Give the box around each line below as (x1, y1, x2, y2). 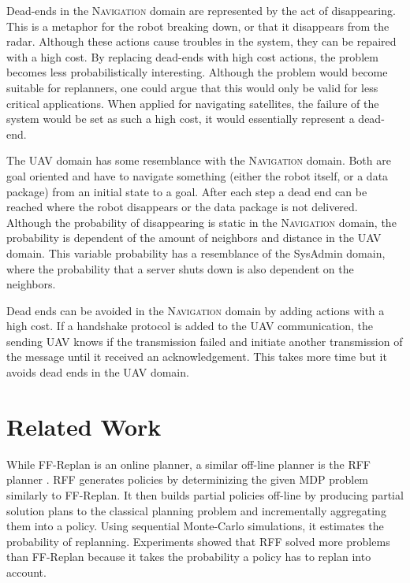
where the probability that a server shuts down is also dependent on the (6, 260, 354, 277)
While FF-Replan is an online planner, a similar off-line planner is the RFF (6, 455, 371, 472)
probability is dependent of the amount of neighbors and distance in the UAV (6, 229, 382, 246)
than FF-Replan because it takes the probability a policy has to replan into (6, 548, 371, 565)
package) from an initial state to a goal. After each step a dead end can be (6, 183, 367, 199)
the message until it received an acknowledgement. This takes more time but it (6, 348, 387, 365)
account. (6, 563, 47, 580)
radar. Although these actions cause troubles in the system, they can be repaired (6, 33, 397, 50)
